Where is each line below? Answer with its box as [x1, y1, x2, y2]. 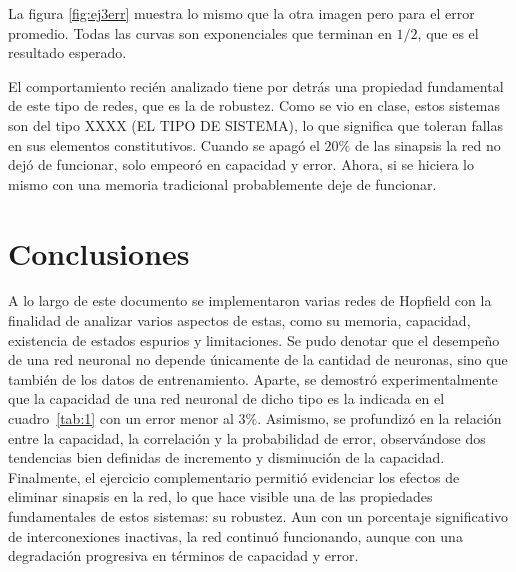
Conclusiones [8, 232, 190, 273]
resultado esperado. [8, 42, 127, 63]
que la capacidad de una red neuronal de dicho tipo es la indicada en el [8, 388, 445, 409]
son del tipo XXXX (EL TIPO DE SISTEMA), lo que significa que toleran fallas [8, 114, 503, 135]
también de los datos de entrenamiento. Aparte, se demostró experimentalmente [8, 368, 498, 389]
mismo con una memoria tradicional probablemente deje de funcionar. [8, 173, 437, 194]
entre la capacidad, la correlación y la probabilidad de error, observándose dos [8, 427, 486, 448]
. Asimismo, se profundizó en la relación [257, 408, 502, 429]
